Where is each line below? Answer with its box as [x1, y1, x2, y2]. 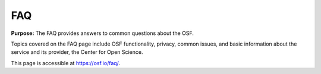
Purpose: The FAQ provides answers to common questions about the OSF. [11, 30, 194, 37]
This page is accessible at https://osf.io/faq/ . [11, 59, 121, 66]
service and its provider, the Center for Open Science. [11, 49, 143, 56]
